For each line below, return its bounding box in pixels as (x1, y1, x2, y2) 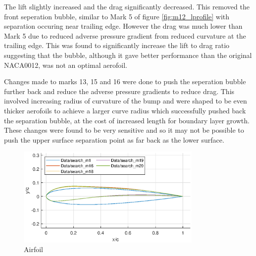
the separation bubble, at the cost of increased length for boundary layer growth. (4, 115, 250, 125)
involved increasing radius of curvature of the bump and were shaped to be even (4, 96, 247, 106)
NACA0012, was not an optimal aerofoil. (4, 59, 128, 70)
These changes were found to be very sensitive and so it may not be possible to (4, 125, 244, 135)
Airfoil (24, 244, 43, 255)
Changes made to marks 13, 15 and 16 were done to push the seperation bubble (4, 76, 246, 87)
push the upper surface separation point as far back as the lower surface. (4, 134, 224, 145)
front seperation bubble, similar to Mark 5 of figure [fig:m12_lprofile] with (4, 11, 230, 21)
